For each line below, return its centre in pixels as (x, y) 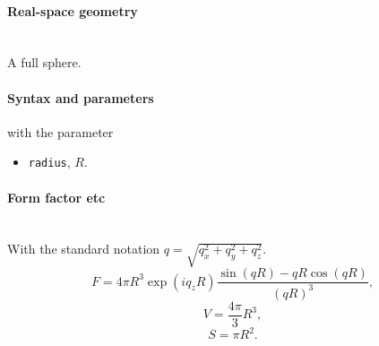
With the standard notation (84, 249)
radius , (49, 162)
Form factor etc (56, 197)
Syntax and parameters (81, 97)
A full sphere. (44, 62)
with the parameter (60, 131)
